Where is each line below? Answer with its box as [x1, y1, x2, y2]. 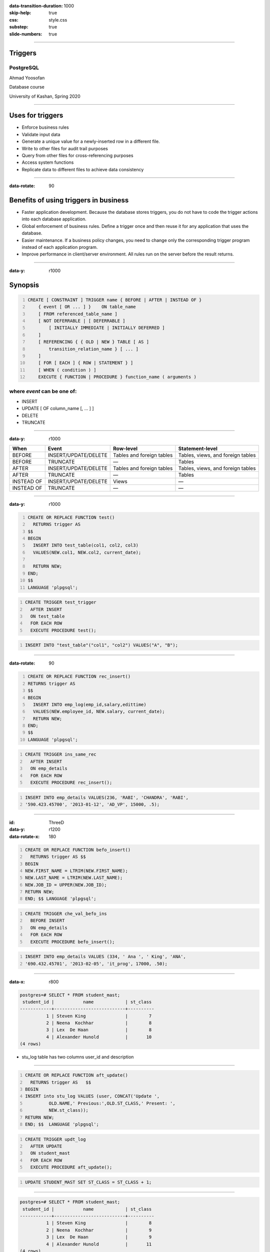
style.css [48, 17, 67, 23]
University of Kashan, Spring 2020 [9, 93, 80, 99]
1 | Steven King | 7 [45, 1013, 152, 1019]
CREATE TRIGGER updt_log [25, 1136, 86, 1142]
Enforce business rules [21, 124, 69, 130]
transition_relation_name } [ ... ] [48, 346, 138, 352]
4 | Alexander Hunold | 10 [45, 1034, 152, 1040]
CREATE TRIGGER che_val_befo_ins [25, 911, 107, 916]
